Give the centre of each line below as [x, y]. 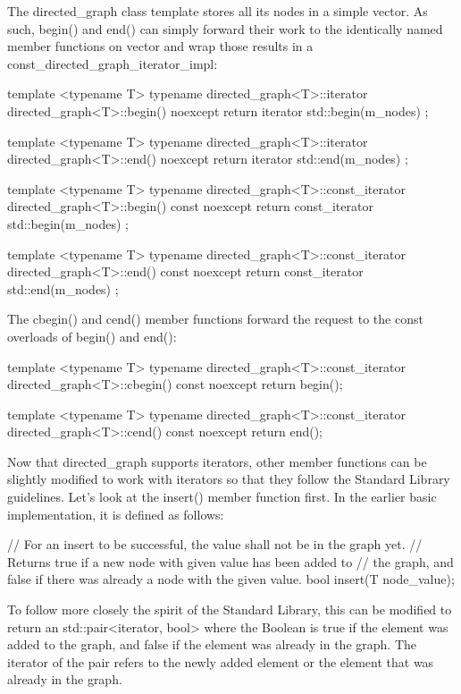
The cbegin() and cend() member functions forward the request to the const [215, 319]
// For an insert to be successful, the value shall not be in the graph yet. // [215, 544]
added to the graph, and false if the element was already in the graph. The [212, 644]
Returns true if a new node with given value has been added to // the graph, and [230, 561]
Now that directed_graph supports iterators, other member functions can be [217, 461]
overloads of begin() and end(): [92, 336]
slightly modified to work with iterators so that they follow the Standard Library [229, 479]
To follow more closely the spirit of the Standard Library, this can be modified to [230, 609]
